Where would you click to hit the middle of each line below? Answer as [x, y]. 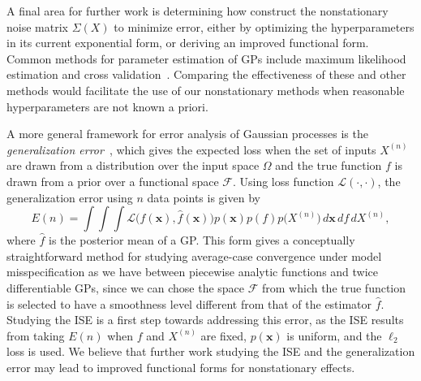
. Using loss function [283, 181]
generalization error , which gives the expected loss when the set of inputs [191, 149]
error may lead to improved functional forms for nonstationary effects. [181, 367]
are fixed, [223, 335]
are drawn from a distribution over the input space [133, 165]
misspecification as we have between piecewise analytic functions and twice [193, 272]
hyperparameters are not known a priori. [107, 106]
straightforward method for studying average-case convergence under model [194, 255]
